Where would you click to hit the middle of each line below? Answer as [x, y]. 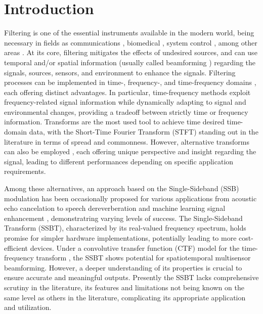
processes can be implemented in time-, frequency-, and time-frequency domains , [130, 82]
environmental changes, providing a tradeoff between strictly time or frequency [126, 111]
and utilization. [28, 307]
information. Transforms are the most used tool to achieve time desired [114, 122]
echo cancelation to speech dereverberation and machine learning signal [115, 208]
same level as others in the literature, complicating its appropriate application [125, 297]
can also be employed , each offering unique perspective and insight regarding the [130, 151]
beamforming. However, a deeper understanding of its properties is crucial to [123, 267]
